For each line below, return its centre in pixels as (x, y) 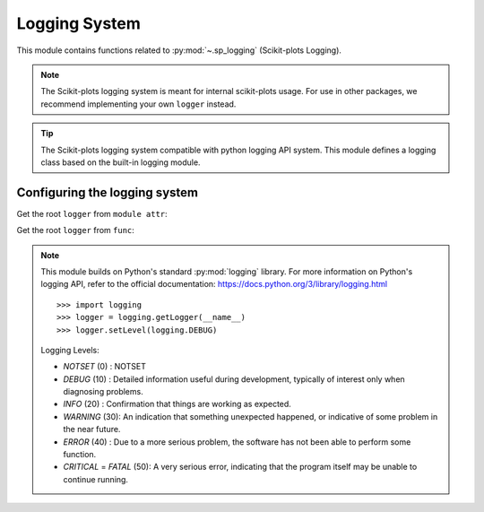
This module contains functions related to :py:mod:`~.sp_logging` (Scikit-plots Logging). (179, 50)
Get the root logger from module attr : (92, 213)
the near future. (92, 430)
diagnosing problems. (103, 392)
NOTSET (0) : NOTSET (105, 367)
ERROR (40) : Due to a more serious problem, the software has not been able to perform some (237, 442)
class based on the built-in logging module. (121, 162)
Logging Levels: (70, 350)
